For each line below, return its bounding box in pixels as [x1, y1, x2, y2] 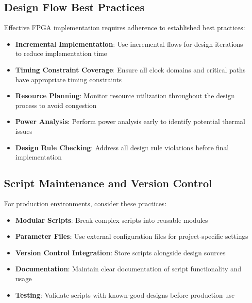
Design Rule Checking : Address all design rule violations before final [15, 142, 229, 152]
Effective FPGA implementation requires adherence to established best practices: [4, 22, 245, 33]
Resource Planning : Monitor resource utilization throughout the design [15, 90, 235, 101]
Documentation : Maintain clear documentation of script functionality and [15, 264, 242, 274]
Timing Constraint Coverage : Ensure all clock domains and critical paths [15, 64, 246, 74]
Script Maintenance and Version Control [4, 176, 212, 191]
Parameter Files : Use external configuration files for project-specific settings [15, 231, 248, 241]
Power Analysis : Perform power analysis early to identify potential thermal [15, 116, 245, 126]
